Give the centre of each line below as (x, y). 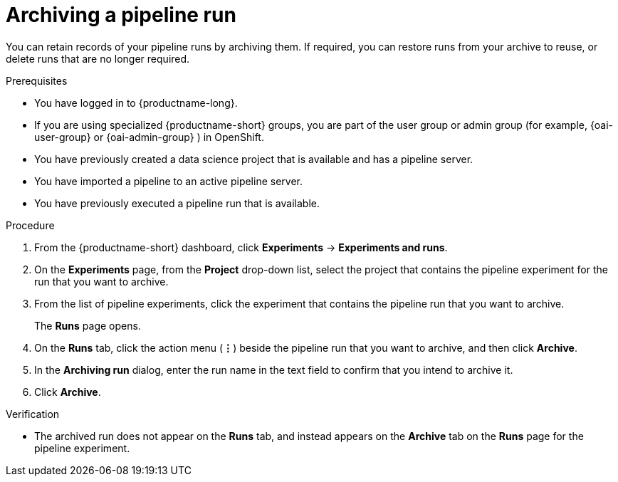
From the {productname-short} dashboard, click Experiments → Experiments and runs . (241, 247)
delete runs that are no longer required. (98, 58)
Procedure (30, 225)
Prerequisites (37, 80)
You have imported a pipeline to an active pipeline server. (168, 181)
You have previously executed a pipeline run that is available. (177, 203)
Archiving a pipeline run (121, 15)
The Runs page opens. (88, 325)
